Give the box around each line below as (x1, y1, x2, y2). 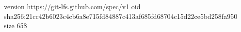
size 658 (4, 20, 27, 31)
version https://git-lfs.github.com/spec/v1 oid (4, 1, 141, 11)
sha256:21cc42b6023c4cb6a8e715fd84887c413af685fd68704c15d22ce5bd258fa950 (4, 11, 238, 21)
